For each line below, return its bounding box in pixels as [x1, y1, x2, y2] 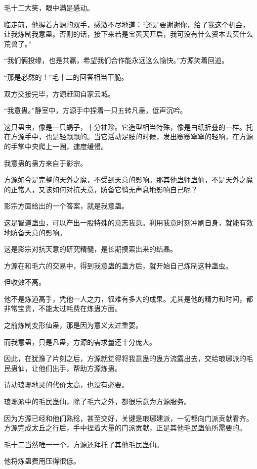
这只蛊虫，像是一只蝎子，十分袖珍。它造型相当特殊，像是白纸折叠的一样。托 [4, 121, 253, 132]
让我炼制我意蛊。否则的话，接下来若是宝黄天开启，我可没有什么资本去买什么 [4, 29, 253, 39]
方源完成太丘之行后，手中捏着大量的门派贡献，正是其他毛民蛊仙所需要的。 [4, 422, 246, 433]
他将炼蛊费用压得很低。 [4, 456, 80, 466]
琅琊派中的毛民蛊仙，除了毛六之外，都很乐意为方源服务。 [4, 396, 191, 407]
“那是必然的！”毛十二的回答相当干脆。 [4, 71, 128, 82]
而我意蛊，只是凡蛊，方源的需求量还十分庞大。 [4, 336, 156, 347]
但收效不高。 [4, 277, 45, 287]
